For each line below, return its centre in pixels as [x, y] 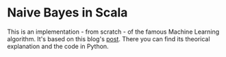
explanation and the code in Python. [58, 46]
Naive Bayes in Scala [67, 13]
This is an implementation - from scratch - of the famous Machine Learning [113, 32]
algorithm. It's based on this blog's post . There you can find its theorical [109, 38]
